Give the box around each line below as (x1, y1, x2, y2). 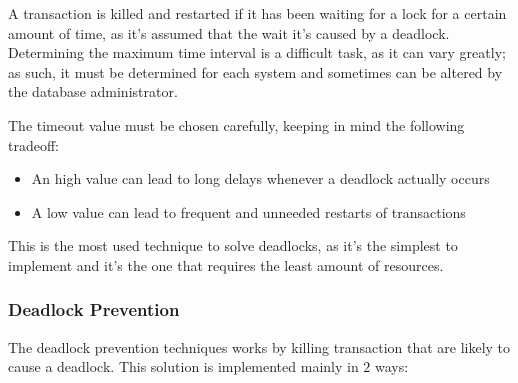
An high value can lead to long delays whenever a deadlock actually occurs (31, 168, 490, 189)
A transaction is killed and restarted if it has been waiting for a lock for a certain (8, 3, 507, 23)
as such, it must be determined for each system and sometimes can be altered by (8, 61, 503, 82)
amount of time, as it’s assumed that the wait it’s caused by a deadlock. (8, 22, 450, 43)
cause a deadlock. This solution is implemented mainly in (8, 356, 359, 377)
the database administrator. (8, 81, 178, 102)
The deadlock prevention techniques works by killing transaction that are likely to (8, 336, 511, 357)
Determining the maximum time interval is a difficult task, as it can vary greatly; (8, 42, 506, 63)
